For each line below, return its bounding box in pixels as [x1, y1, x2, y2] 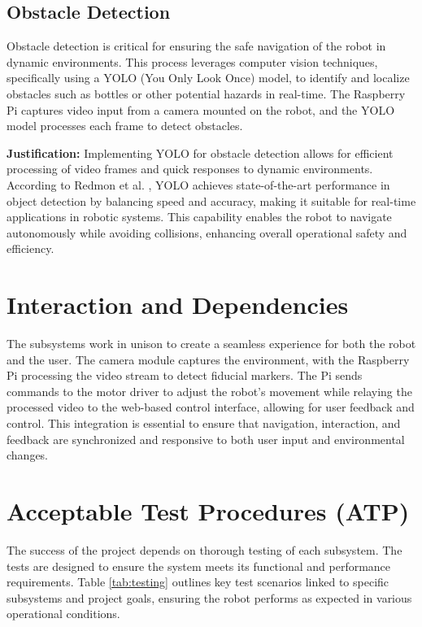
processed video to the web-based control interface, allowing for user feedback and [7, 398, 415, 416]
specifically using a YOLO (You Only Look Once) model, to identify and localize [7, 69, 410, 86]
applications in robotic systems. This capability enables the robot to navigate [7, 208, 392, 225]
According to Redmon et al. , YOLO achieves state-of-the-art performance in [7, 176, 390, 193]
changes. [7, 446, 49, 464]
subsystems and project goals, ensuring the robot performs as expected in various [7, 589, 412, 606]
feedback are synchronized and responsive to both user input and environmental [7, 430, 405, 447]
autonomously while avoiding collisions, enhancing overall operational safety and [7, 224, 407, 241]
